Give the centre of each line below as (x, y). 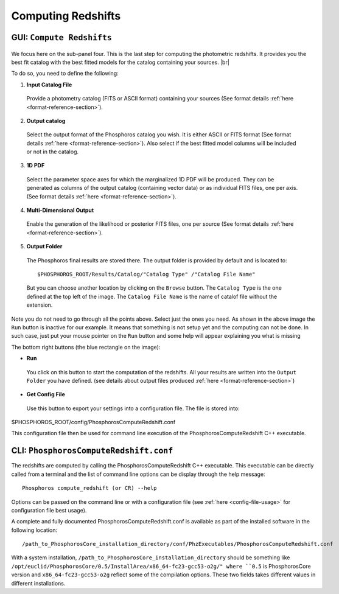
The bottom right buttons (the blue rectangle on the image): (86, 347)
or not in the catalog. (53, 152)
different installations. (38, 583)
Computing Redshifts (66, 16)
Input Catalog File (49, 85)
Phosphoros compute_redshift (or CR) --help (90, 488)
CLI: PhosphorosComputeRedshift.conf (92, 451)
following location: (34, 530)
